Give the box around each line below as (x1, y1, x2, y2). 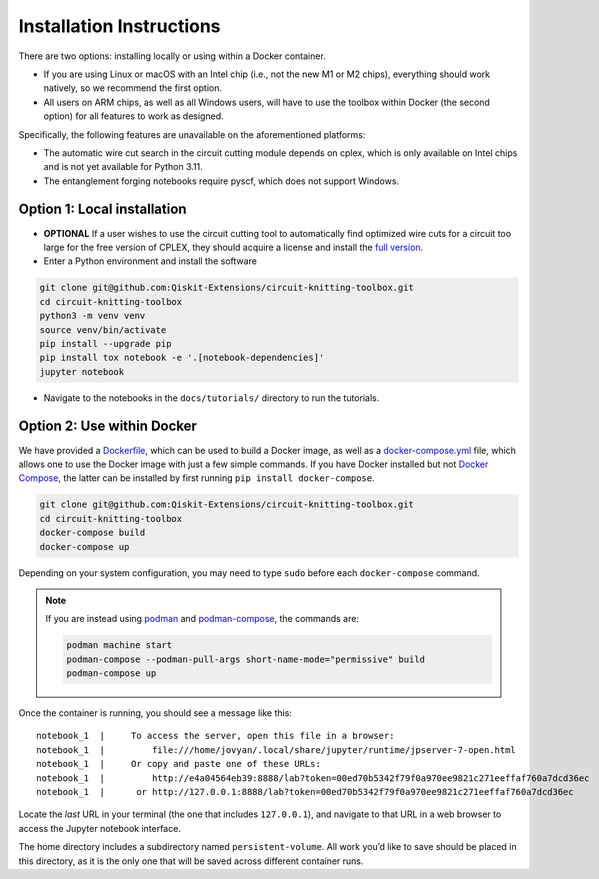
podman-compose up (66, 668, 157, 679)
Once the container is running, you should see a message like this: (18, 707, 292, 719)
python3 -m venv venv (39, 310, 146, 322)
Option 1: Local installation (18, 201, 187, 218)
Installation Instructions (18, 15, 221, 37)
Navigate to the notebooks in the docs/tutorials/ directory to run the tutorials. (43, 391, 380, 404)
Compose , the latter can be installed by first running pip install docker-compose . (18, 472, 375, 484)
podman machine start (66, 640, 173, 651)
